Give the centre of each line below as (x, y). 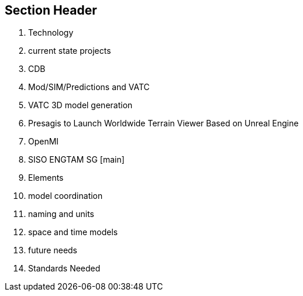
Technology (51, 33)
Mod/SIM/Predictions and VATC (89, 87)
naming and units (61, 214)
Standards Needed (64, 269)
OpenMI (44, 142)
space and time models (73, 232)
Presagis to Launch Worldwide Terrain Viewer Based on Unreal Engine (163, 123)
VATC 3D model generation (80, 105)
